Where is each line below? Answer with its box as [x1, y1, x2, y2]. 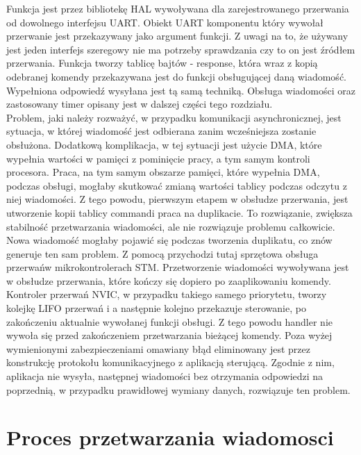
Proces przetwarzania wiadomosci [6, 423, 334, 452]
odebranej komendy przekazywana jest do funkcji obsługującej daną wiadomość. [6, 69, 346, 83]
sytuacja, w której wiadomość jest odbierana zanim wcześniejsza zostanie [6, 124, 317, 138]
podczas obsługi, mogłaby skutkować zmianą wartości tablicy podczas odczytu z [6, 178, 347, 192]
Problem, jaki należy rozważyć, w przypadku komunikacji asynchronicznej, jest [6, 110, 342, 124]
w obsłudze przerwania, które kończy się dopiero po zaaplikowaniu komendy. [6, 273, 331, 288]
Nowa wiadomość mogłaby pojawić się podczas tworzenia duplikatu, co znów [6, 233, 333, 247]
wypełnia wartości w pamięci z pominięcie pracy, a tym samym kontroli [6, 151, 310, 165]
